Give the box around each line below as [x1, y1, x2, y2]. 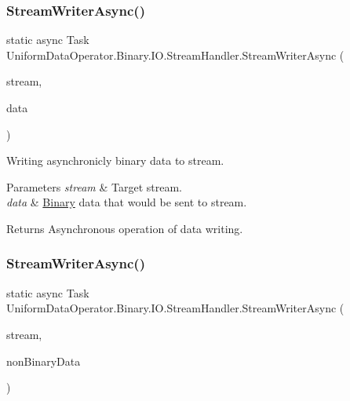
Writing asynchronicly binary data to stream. [6, 152, 224, 169]
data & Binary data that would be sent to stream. [6, 194, 247, 210]
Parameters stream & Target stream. [6, 178, 182, 195]
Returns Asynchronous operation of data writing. [6, 220, 243, 236]
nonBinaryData [6, 352, 81, 369]
